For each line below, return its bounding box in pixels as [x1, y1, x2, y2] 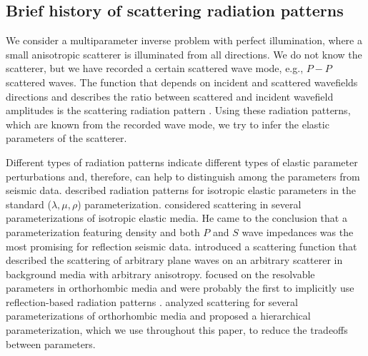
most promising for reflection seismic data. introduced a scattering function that [6, 238, 357, 253]
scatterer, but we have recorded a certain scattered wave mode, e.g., [6, 61, 304, 76]
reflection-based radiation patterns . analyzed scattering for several [6, 294, 298, 309]
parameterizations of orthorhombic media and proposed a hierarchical [6, 308, 311, 323]
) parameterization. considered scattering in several [77, 196, 302, 211]
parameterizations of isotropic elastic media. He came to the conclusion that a [6, 210, 347, 225]
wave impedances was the [242, 224, 354, 239]
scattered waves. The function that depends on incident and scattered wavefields [6, 74, 358, 89]
